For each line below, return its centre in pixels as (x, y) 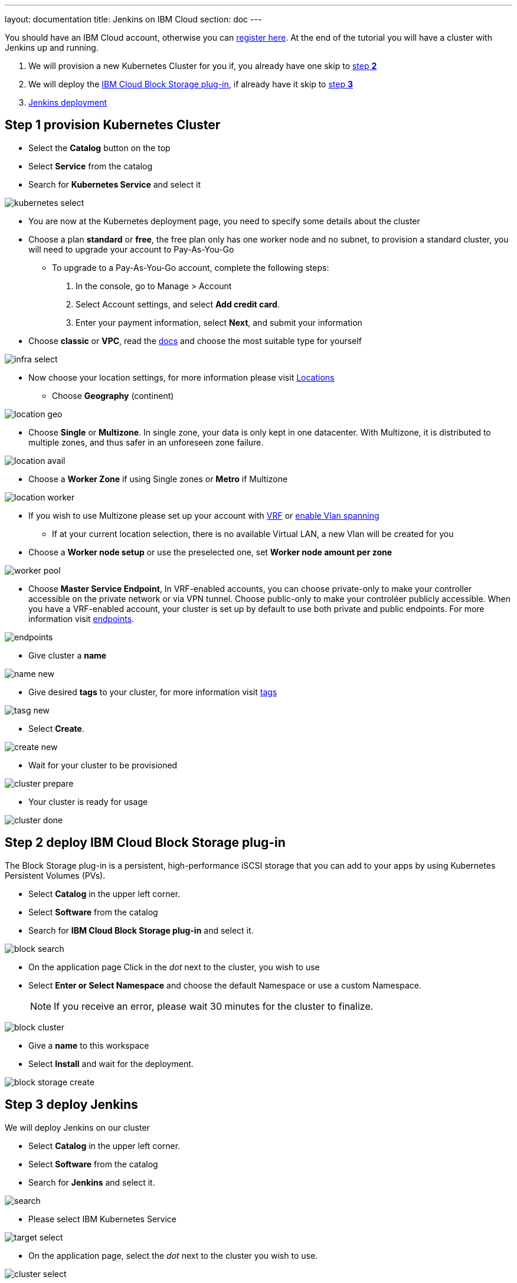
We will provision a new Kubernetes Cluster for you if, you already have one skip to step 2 (203, 66)
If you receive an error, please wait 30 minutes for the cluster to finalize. (214, 1006)
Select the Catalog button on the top (99, 148)
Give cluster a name (68, 655)
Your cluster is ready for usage (88, 801)
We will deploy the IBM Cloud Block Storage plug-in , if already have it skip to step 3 (191, 84)
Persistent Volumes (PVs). (55, 875)
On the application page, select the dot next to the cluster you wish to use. (173, 1255)
